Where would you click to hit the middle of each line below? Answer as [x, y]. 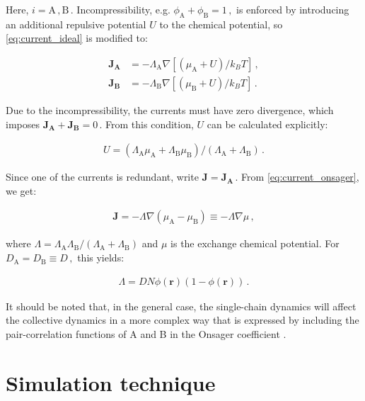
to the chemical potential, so [221, 24]
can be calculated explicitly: [267, 124]
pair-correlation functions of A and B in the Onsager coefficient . [146, 333]
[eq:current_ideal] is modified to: [77, 38]
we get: [21, 190]
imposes [23, 124]
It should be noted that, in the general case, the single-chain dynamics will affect [181, 306]
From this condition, [150, 124]
